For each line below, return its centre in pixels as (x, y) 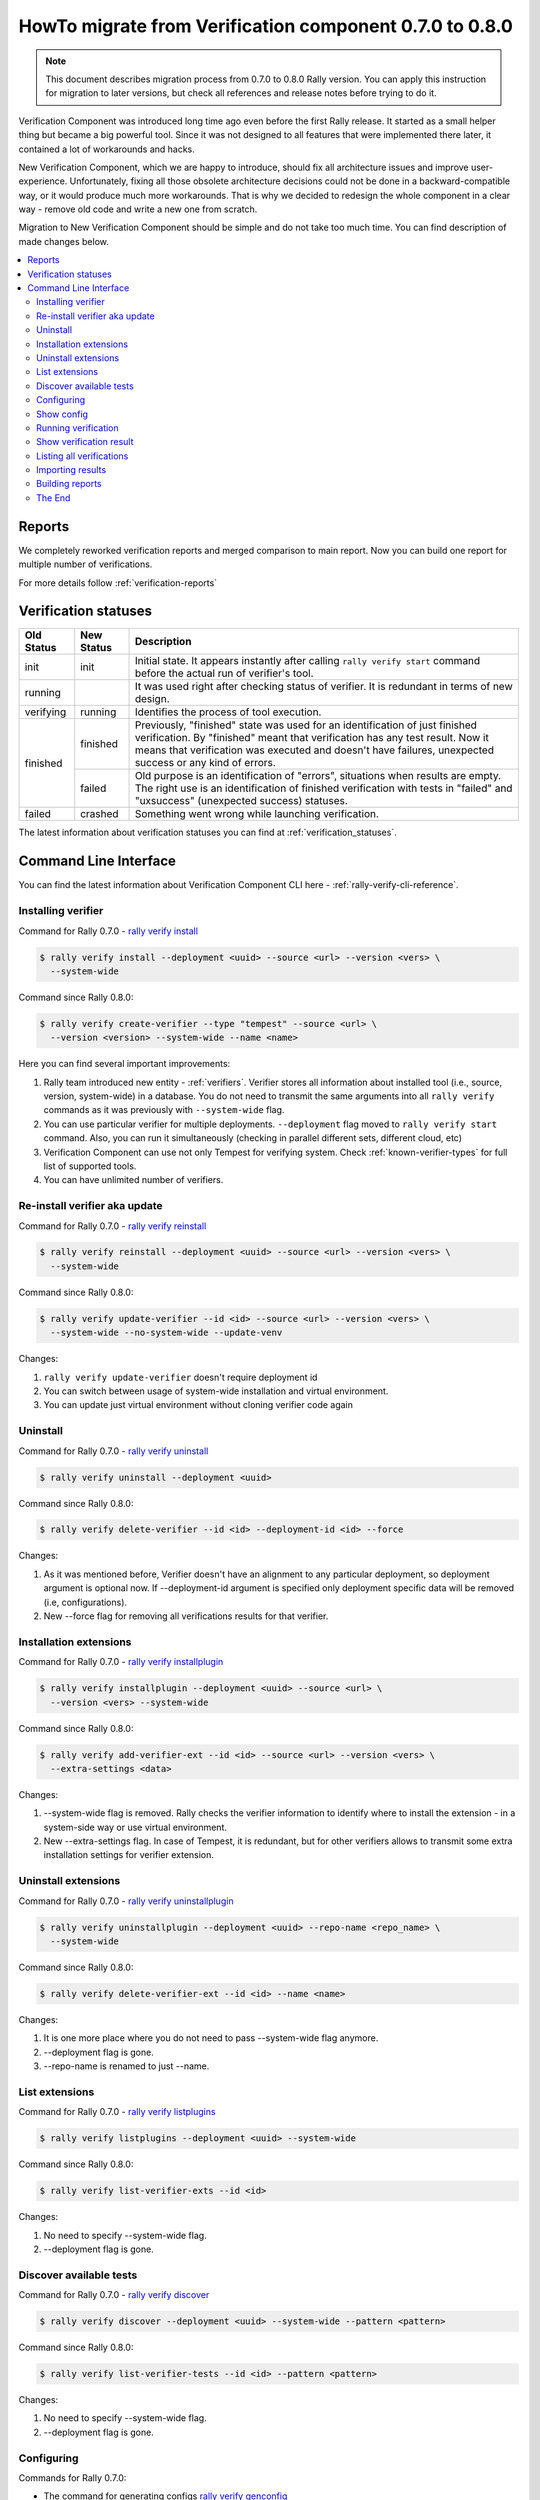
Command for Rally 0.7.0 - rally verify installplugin (121, 1662)
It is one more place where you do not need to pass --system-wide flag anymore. (211, 2038)
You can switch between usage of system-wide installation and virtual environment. (216, 1391)
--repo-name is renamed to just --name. (126, 2066)
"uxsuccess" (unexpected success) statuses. (241, 801)
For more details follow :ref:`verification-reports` (118, 582)
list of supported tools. (90, 1166)
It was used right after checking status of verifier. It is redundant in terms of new (324, 687)
